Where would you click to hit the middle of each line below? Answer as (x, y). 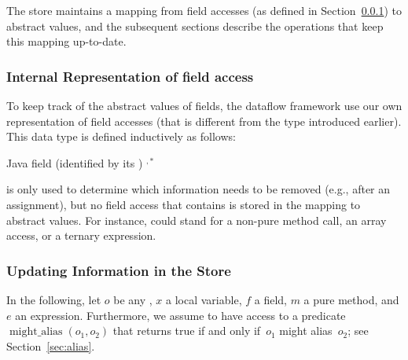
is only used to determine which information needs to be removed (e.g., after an (198, 189)
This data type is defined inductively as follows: (121, 136)
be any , (133, 299)
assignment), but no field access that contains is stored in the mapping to (184, 204)
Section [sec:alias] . (51, 345)
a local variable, (204, 299)
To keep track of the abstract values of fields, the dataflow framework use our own (204, 105)
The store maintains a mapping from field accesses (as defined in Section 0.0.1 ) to (204, 10)
